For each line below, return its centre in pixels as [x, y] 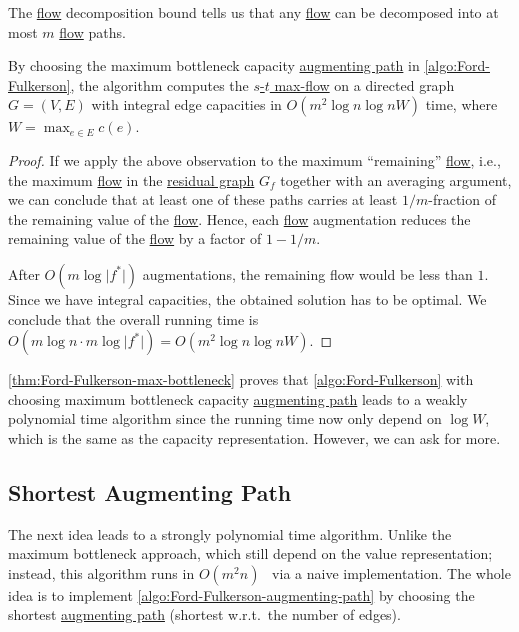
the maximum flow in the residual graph [131, 179]
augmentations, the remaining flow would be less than [307, 273]
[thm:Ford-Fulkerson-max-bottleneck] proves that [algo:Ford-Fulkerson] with [241, 379]
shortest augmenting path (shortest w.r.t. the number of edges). [204, 614]
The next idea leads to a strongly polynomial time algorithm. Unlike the [230, 533]
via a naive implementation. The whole [391, 572]
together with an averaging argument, [396, 179]
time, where [461, 104]
